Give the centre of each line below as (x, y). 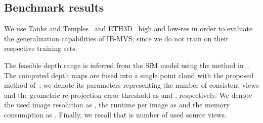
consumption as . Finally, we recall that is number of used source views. (115, 114)
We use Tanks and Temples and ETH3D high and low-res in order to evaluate (128, 28)
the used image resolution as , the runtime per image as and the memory (117, 105)
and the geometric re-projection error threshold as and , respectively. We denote (128, 95)
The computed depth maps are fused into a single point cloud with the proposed (129, 75)
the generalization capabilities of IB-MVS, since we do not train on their (116, 38)
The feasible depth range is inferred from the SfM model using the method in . (127, 65)
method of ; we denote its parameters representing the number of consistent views (131, 85)
